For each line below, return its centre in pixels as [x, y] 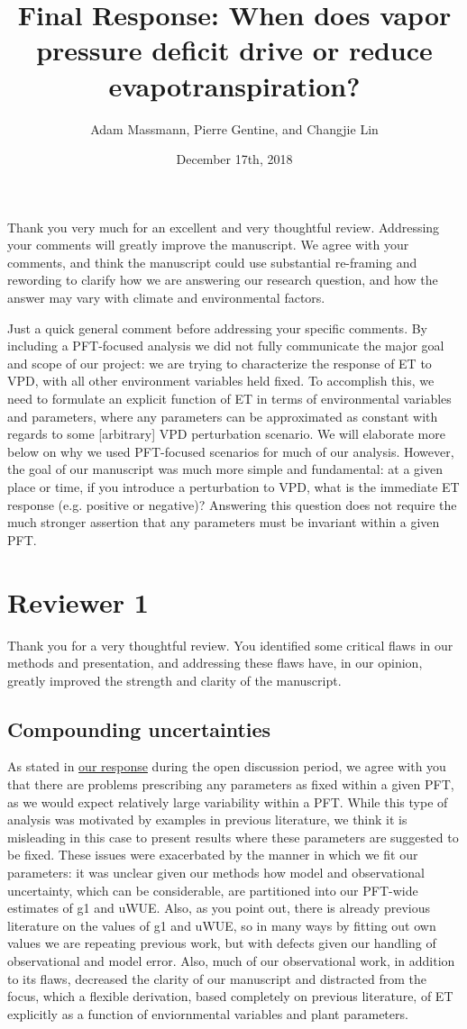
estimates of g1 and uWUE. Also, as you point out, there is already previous [219, 908]
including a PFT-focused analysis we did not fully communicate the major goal [226, 346]
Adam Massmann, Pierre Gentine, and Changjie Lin [234, 128]
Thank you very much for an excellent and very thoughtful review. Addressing [224, 227]
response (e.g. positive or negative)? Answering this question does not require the [232, 504]
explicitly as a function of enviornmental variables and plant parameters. [208, 1013]
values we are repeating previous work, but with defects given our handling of [222, 943]
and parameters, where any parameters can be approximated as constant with [223, 416]
